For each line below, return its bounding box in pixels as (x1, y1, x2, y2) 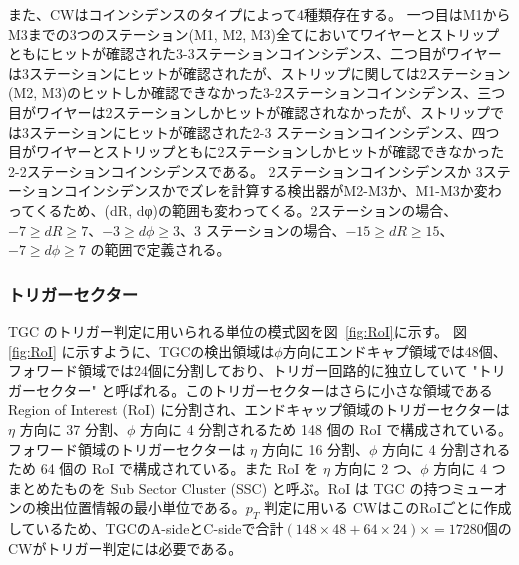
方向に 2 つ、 (334, 458, 421, 479)
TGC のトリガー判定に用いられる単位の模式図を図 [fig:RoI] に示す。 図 (8, 320, 467, 341)
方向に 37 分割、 (19, 418, 127, 439)
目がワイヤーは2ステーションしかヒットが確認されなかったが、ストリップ (8, 101, 491, 122)
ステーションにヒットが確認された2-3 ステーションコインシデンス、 (28, 121, 472, 142)
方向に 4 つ (433, 458, 506, 479)
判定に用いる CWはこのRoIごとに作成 (264, 497, 512, 518)
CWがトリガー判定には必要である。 (8, 537, 243, 558)
